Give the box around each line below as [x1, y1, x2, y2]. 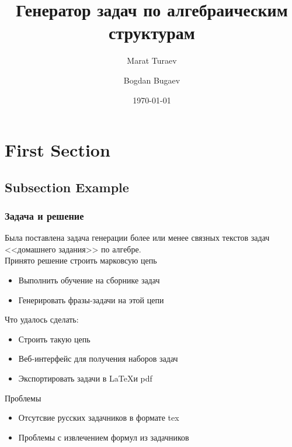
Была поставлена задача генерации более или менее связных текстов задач [5, 231, 270, 244]
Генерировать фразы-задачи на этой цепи [18, 293, 164, 306]
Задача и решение [5, 208, 84, 223]
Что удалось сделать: [5, 313, 79, 325]
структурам [109, 20, 195, 44]
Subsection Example [5, 178, 129, 196]
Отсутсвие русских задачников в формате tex [18, 411, 179, 424]
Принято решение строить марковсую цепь [5, 254, 157, 266]
